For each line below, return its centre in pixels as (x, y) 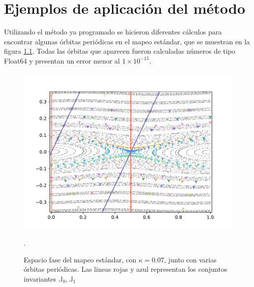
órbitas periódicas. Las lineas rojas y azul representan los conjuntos (126, 269)
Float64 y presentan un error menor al (62, 60)
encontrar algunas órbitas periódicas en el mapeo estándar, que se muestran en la (127, 41)
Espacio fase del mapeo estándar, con (80, 259)
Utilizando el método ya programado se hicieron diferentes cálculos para (113, 32)
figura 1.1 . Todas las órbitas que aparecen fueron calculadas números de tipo (120, 51)
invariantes (40, 278)
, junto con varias (190, 259)
